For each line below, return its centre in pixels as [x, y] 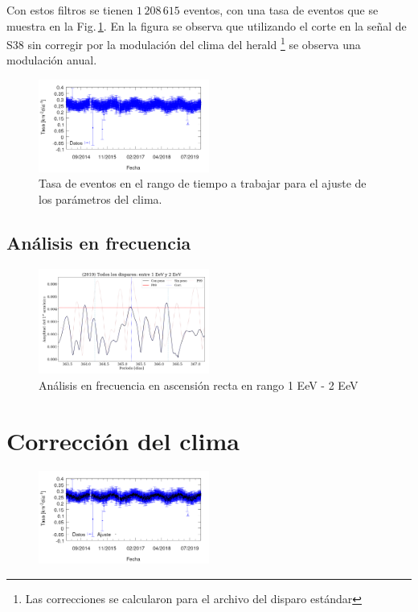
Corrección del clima [123, 440]
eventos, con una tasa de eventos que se [281, 10]
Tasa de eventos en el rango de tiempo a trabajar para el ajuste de [203, 183]
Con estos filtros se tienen [70, 10]
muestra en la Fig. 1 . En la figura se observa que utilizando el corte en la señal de [207, 25]
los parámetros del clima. [100, 198]
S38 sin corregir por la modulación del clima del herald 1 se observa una [184, 43]
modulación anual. [52, 60]
